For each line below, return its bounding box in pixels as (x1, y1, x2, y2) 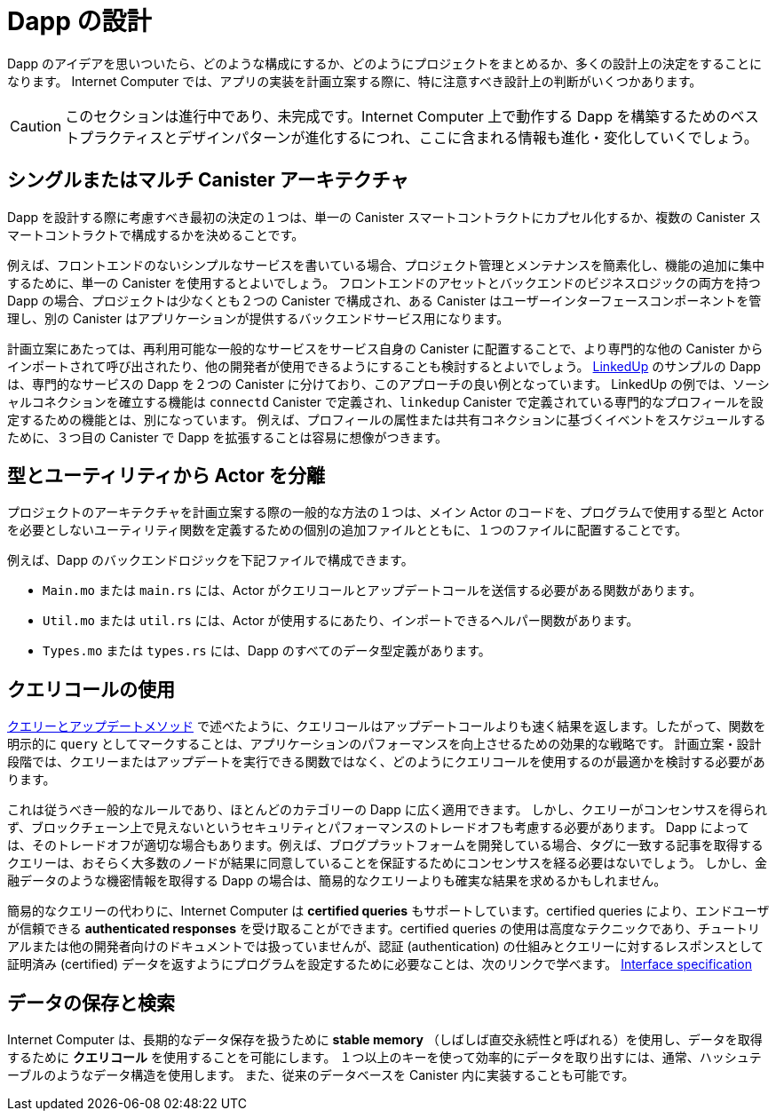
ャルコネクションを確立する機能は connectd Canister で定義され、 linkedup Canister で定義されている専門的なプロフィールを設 (7, 393, 764, 409)
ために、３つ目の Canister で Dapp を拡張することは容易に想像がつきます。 (7, 429, 448, 445)
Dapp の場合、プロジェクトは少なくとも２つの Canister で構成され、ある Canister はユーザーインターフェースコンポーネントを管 (7, 292, 762, 308)
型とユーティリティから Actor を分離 (7, 464, 325, 488)
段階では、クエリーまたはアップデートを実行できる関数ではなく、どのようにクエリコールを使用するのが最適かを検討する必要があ (7, 754, 765, 770)
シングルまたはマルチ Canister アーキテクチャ (7, 169, 409, 192)
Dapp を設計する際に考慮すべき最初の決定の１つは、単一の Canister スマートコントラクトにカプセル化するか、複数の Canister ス (7, 209, 762, 225)
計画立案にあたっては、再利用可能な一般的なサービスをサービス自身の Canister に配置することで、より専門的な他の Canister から (7, 340, 764, 356)
